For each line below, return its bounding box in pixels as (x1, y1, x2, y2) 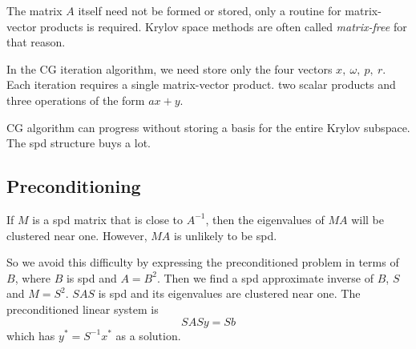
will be (351, 211, 384, 227)
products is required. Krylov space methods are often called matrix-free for (40, 18, 407, 34)
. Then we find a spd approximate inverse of (156, 269, 374, 286)
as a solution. (115, 327, 181, 343)
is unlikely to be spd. (173, 227, 277, 243)
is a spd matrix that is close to (32, 211, 184, 227)
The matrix (6, 2, 63, 18)
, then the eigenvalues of (205, 211, 325, 227)
